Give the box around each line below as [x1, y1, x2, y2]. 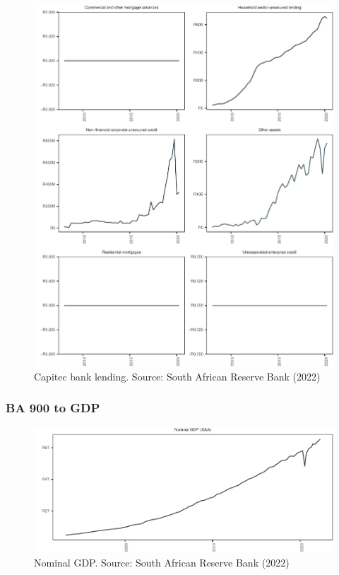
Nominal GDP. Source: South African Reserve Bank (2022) [34, 554, 290, 569]
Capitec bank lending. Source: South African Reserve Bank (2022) [34, 368, 321, 383]
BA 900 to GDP [6, 399, 100, 417]
